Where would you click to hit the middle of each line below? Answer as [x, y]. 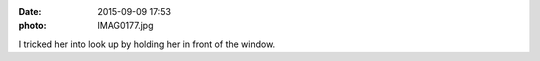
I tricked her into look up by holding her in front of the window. [147, 44]
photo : [32, 26]
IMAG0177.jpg [125, 26]
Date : [30, 11]
